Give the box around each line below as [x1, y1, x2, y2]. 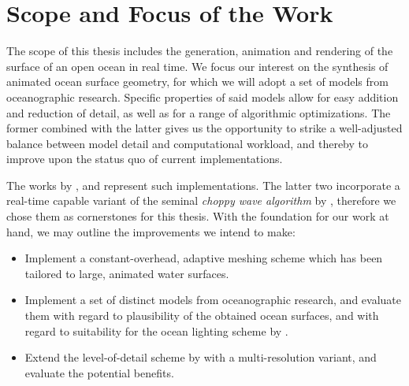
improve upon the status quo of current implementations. [6, 150, 283, 167]
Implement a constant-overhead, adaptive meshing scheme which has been [24, 250, 383, 266]
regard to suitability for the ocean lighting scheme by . [24, 322, 288, 339]
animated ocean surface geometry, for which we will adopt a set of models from [6, 73, 389, 90]
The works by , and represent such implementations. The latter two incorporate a [6, 176, 400, 193]
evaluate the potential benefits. [24, 364, 174, 380]
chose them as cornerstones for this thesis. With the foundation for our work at [6, 208, 389, 225]
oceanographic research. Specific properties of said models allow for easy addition [6, 88, 399, 105]
